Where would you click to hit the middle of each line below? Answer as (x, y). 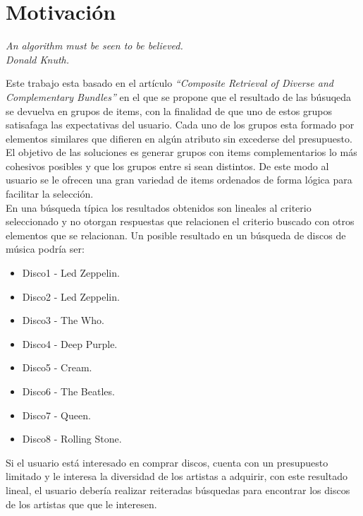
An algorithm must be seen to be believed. (94, 46)
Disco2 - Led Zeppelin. (71, 296)
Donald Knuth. (38, 59)
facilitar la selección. (50, 194)
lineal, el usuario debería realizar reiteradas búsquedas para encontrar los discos (178, 490)
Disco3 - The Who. (63, 320)
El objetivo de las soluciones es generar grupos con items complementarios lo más (181, 152)
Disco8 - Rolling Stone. (72, 439)
